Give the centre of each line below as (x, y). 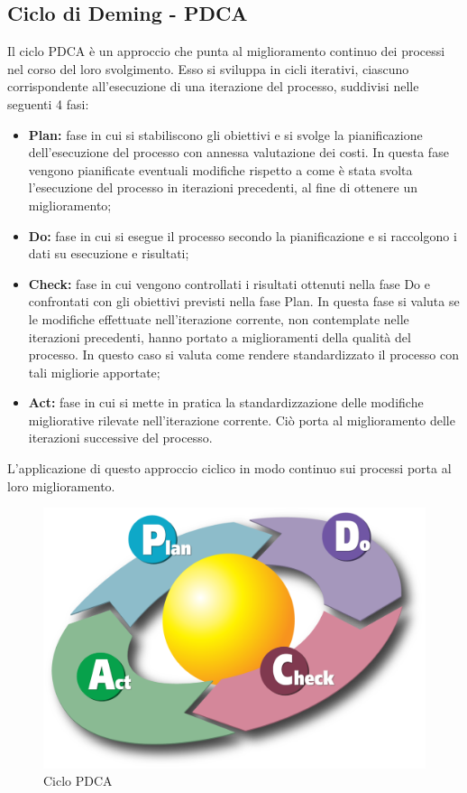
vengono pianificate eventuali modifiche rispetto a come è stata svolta (220, 169)
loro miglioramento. (61, 485)
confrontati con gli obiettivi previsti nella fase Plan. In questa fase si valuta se (244, 301)
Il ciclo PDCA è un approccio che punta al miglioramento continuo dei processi (226, 51)
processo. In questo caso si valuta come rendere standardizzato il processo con (243, 355)
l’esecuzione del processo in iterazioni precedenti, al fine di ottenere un (223, 187)
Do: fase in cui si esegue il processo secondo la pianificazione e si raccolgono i (243, 235)
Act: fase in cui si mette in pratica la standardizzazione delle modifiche (226, 402)
